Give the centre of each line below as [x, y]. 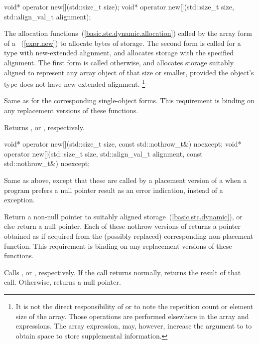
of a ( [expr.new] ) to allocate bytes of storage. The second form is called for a [123, 43]
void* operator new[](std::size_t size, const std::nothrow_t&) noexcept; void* [123, 144]
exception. [19, 200]
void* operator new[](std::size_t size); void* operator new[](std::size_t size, [119, 6]
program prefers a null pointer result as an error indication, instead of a [114, 190]
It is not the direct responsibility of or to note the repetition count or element [134, 306]
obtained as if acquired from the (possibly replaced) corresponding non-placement [129, 236]
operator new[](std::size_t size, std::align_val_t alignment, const [103, 153]
